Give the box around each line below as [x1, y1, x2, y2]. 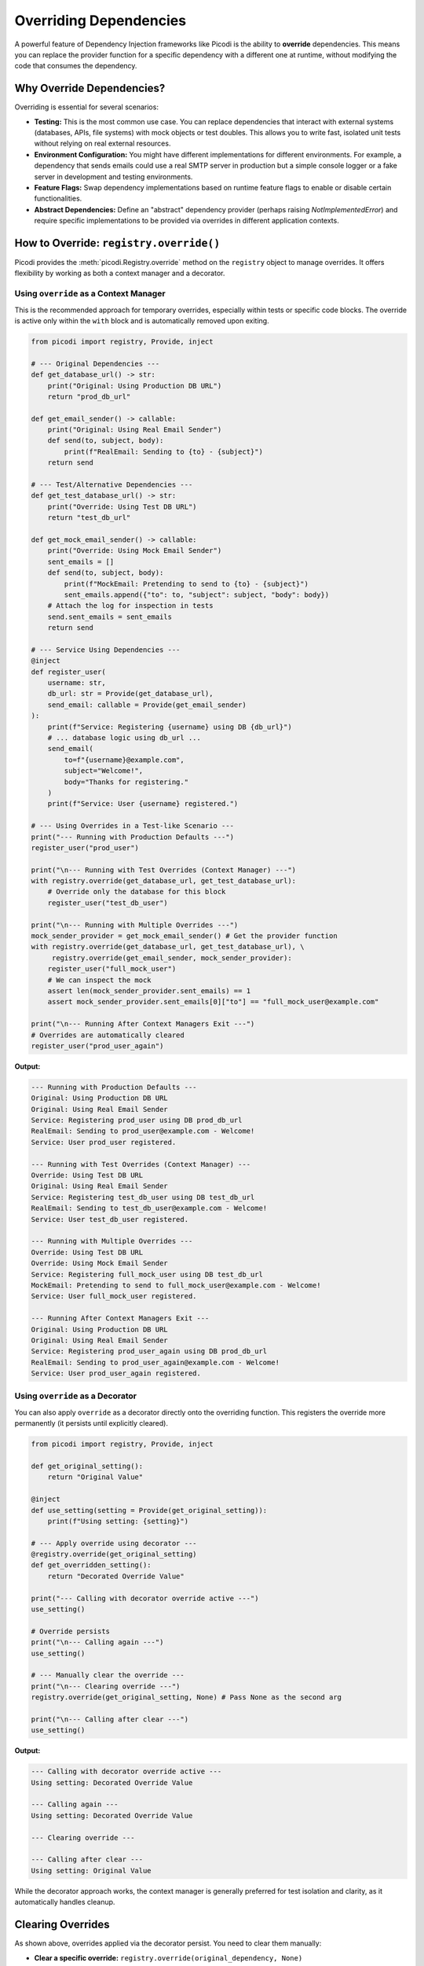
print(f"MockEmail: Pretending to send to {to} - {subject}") [64, 579, 309, 588]
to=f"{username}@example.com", [64, 755, 185, 764]
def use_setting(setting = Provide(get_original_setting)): [31, 1506, 268, 1515]
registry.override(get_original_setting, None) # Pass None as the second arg [31, 1693, 342, 1702]
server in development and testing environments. [34, 171, 193, 181]
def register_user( [31, 667, 106, 676]
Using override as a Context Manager [14, 288, 166, 299]
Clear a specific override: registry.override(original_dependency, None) [34, 1953, 303, 1962]
